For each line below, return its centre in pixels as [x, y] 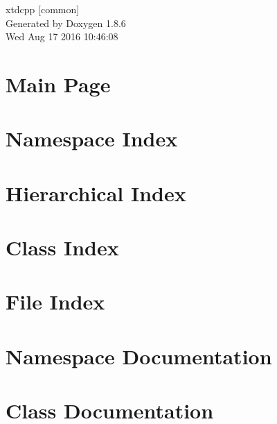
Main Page [58, 84]
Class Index [62, 247]
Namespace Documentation [139, 356]
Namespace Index [92, 138]
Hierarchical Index [96, 193]
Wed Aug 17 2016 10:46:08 [62, 36]
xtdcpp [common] [43, 9]
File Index [55, 302]
